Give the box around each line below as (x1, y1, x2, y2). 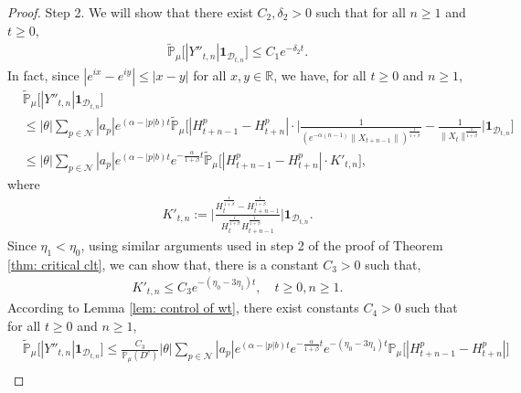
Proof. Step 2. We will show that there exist (7, 3, 253, 21)
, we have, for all (273, 65, 367, 84)
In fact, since (7, 65, 80, 84)
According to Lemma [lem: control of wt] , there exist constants (7, 298, 359, 317)
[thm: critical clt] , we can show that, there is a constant (7, 254, 319, 273)
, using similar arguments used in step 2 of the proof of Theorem (80, 235, 443, 254)
